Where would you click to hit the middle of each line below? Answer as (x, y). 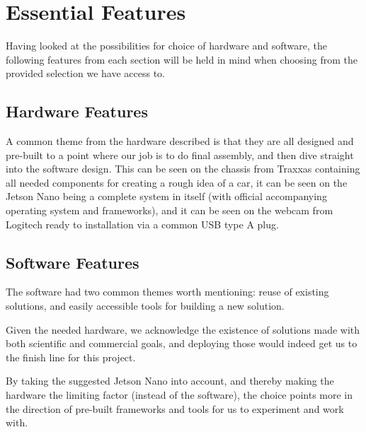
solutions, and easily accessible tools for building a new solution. (145, 306)
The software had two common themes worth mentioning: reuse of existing (167, 292)
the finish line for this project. (71, 357)
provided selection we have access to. (85, 73)
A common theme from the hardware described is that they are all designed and (180, 141)
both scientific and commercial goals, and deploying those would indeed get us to (182, 343)
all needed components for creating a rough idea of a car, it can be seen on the (177, 182)
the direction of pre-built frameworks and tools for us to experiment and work (175, 408)
